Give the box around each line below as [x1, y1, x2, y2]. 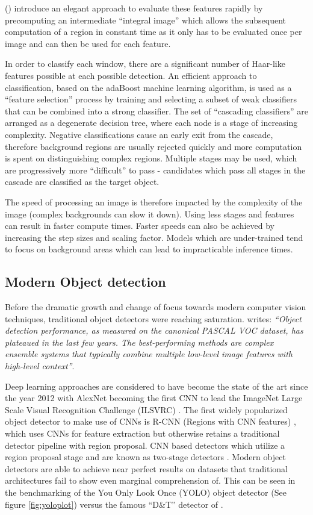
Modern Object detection [5, 272, 166, 291]
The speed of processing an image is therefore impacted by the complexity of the [5, 195, 303, 208]
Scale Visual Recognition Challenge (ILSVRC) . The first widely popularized [5, 403, 288, 416]
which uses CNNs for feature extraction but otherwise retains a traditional [5, 427, 280, 440]
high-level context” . [5, 360, 75, 372]
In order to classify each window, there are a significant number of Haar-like [5, 57, 285, 70]
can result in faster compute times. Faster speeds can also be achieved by [5, 219, 275, 232]
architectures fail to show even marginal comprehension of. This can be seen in [5, 474, 296, 487]
